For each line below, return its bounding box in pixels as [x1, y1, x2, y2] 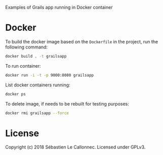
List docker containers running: [5, 82, 70, 88]
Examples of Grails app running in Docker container [5, 5, 113, 10]
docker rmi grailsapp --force [5, 111, 69, 116]
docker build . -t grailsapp [5, 54, 67, 59]
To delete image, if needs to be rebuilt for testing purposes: [5, 100, 129, 107]
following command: [5, 44, 48, 50]
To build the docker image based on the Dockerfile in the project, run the [5, 38, 158, 44]
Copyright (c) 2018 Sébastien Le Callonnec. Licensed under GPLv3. [5, 144, 146, 150]
